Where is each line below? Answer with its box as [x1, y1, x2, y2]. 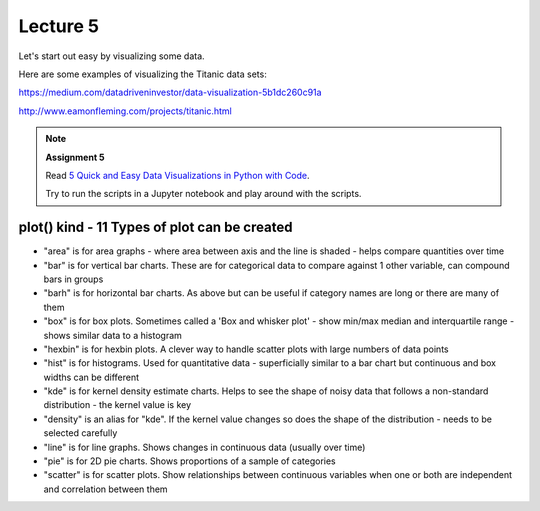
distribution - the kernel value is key [43, 399, 192, 411]
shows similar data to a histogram [43, 329, 182, 341]
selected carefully [43, 427, 118, 439]
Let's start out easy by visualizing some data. [18, 50, 205, 62]
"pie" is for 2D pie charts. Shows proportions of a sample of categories [43, 455, 337, 467]
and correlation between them [43, 483, 169, 495]
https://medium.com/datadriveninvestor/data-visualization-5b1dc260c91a [18, 86, 322, 99]
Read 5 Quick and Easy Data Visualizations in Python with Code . [45, 169, 310, 181]
